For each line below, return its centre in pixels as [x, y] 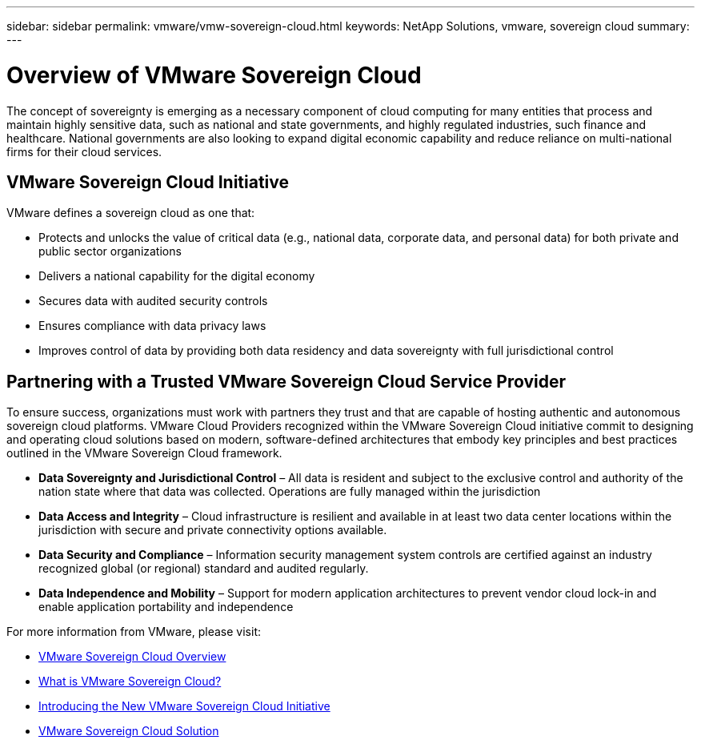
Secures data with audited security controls [153, 301]
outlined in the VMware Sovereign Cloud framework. [144, 453]
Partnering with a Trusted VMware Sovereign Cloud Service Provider [286, 381]
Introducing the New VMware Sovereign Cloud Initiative [184, 706]
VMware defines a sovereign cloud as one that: [131, 213]
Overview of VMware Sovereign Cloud [214, 75]
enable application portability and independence [166, 607]
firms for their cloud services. [84, 151]
